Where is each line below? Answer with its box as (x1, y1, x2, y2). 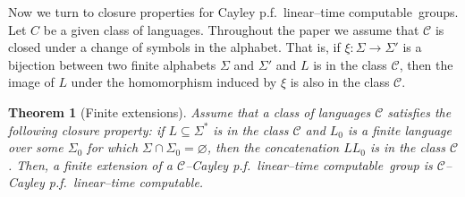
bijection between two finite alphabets (8, 55, 216, 73)
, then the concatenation (207, 138, 340, 157)
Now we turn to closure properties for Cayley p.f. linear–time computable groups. (8, 3, 459, 21)
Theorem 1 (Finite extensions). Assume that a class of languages (8, 102, 371, 121)
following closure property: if (8, 120, 165, 139)
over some (8, 138, 63, 157)
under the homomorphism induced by (71, 73, 277, 91)
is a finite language (348, 120, 452, 139)
